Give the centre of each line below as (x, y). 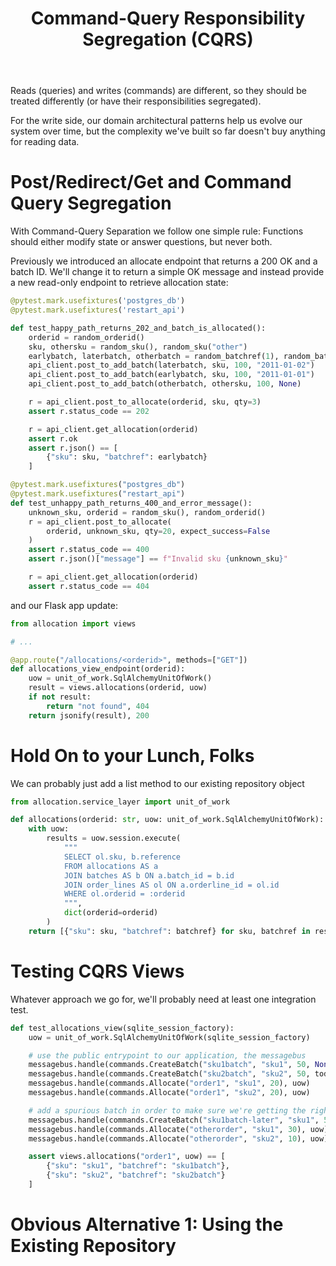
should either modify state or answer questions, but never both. (141, 242)
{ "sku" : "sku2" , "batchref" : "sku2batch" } (136, 1175)
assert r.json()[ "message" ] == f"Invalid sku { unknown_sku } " (158, 559)
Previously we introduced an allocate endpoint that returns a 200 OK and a (164, 261)
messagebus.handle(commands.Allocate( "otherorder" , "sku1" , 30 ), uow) (178, 1129)
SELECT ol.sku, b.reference (122, 857)
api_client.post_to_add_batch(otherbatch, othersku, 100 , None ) (165, 384)
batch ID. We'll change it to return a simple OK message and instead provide (167, 272)
